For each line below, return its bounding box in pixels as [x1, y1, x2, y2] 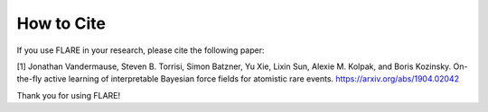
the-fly [16, 73, 42, 84]
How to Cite [16, 13, 106, 33]
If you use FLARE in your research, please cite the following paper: [16, 45, 266, 56]
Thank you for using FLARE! [16, 90, 121, 100]
